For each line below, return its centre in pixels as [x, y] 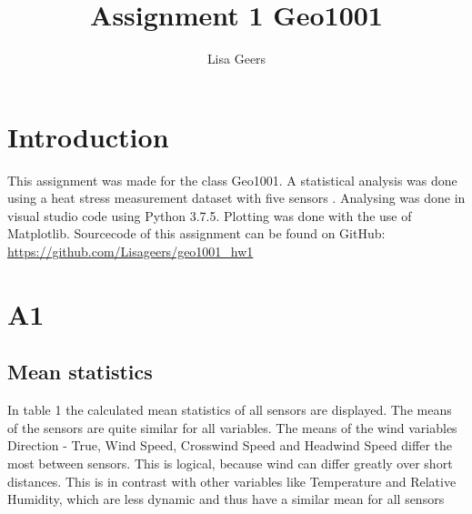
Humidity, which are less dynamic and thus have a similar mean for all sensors [226, 499]
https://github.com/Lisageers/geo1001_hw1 [131, 252]
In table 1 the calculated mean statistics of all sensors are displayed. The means [230, 410]
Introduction [88, 136]
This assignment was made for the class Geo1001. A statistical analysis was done [232, 180]
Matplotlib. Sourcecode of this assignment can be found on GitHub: [196, 233]
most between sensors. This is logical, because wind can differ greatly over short [230, 463]
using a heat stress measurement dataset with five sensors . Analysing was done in [236, 198]
